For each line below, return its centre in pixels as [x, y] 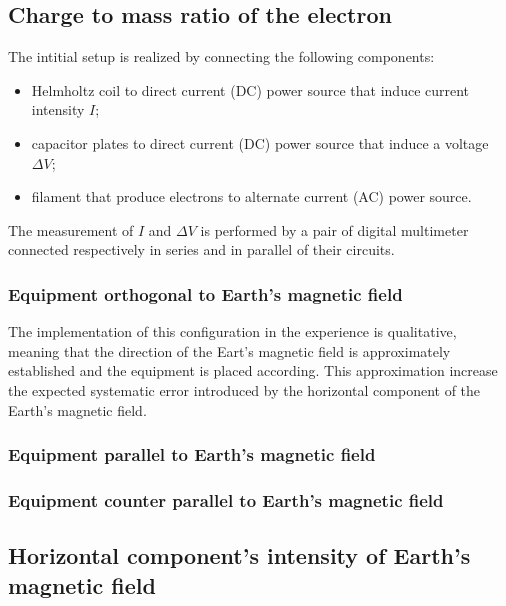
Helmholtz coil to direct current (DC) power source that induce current [250, 89]
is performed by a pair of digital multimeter [334, 229]
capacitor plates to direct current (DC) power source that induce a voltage [260, 142]
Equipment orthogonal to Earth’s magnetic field [205, 293]
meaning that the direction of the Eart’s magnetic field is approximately [229, 350]
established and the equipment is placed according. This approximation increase [253, 370]
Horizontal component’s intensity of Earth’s [239, 555]
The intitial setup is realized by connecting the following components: [221, 56]
